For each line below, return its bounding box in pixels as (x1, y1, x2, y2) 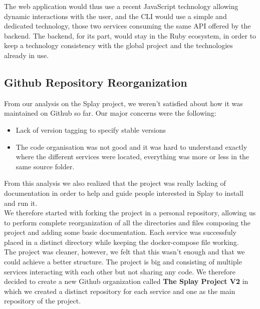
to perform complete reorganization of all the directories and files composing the (4, 217, 251, 227)
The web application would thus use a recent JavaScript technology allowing (4, 1, 238, 11)
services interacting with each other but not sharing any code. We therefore (4, 266, 236, 276)
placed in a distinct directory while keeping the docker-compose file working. (4, 236, 239, 247)
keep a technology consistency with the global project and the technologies (4, 40, 233, 51)
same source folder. (16, 161, 75, 171)
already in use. (4, 50, 49, 60)
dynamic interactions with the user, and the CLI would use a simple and (4, 11, 227, 21)
